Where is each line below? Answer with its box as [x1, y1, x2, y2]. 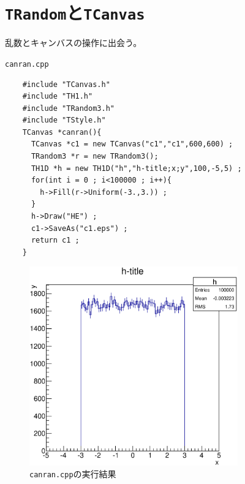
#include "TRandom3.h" [22, 104, 115, 113]
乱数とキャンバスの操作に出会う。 [5, 36, 142, 49]
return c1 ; [31, 236, 80, 245]
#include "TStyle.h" [22, 116, 106, 125]
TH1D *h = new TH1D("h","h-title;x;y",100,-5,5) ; [31, 164, 242, 173]
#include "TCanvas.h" [22, 80, 110, 89]
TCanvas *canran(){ [22, 127, 102, 137]
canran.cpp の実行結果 [29, 467, 116, 480]
